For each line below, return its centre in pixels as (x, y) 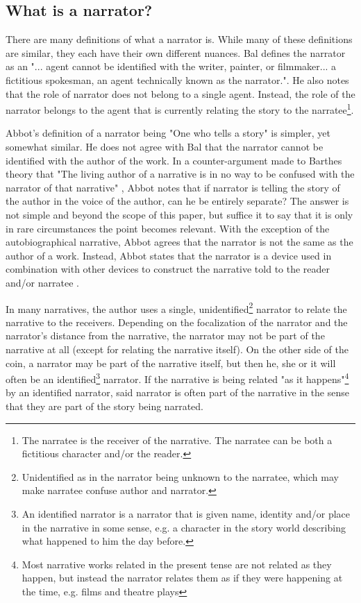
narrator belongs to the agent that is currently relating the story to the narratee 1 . (180, 109)
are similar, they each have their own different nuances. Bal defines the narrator (176, 52)
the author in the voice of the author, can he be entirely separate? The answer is (177, 201)
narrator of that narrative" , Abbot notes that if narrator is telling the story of (173, 187)
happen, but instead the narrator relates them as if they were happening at (182, 578)
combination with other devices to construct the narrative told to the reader (168, 269)
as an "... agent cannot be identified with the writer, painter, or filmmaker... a (171, 66)
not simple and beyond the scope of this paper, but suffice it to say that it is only (179, 214)
